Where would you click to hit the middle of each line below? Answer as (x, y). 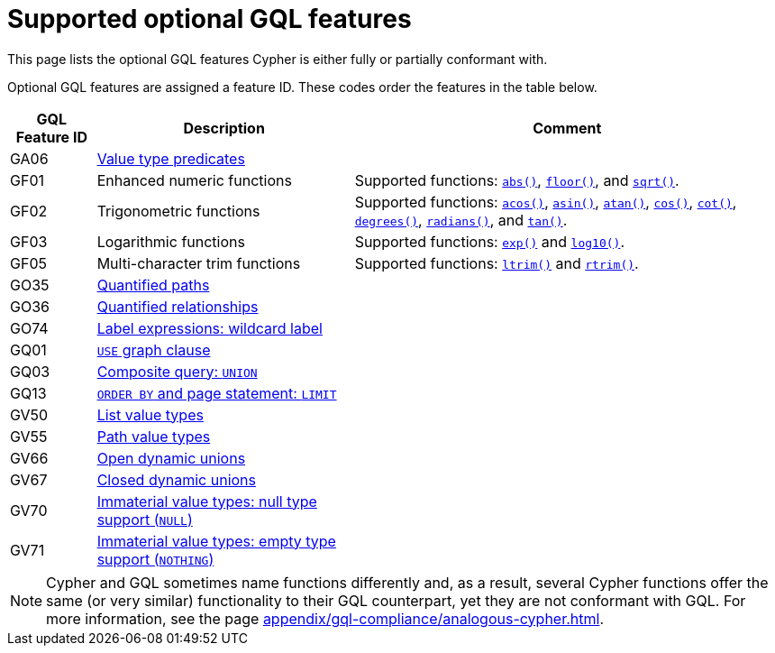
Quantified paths (153, 285)
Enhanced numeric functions (194, 180)
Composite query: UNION (177, 371)
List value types (150, 414)
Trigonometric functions (178, 211)
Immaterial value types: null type (207, 501)
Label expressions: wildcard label (210, 328)
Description (224, 128)
